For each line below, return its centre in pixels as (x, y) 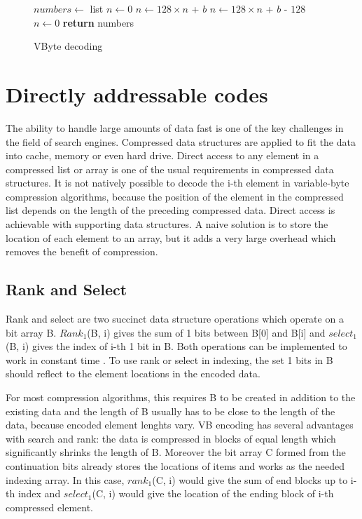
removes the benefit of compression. (82, 251)
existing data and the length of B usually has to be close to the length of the (170, 411)
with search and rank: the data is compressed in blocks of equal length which (171, 438)
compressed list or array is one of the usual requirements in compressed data (170, 169)
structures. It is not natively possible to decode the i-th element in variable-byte (177, 183)
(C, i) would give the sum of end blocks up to (250, 479)
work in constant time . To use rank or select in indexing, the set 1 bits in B (169, 359)
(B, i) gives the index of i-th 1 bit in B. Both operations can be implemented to (176, 346)
